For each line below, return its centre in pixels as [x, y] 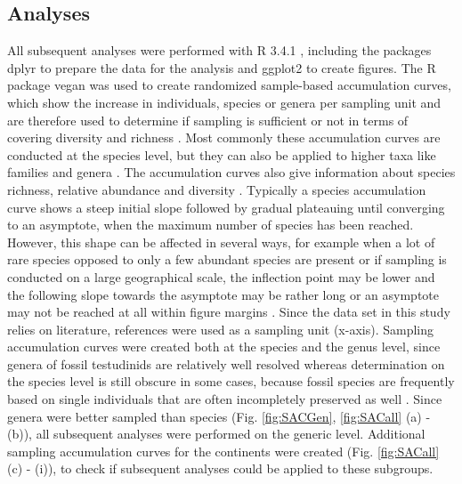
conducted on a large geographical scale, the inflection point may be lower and [221, 276]
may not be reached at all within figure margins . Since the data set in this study [229, 312]
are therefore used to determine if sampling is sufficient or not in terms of [208, 120]
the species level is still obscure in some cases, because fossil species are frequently [231, 381]
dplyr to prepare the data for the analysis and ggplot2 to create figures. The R [222, 67]
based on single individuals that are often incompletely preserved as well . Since [225, 399]
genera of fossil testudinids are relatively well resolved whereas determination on [226, 363]
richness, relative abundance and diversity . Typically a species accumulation [217, 189]
